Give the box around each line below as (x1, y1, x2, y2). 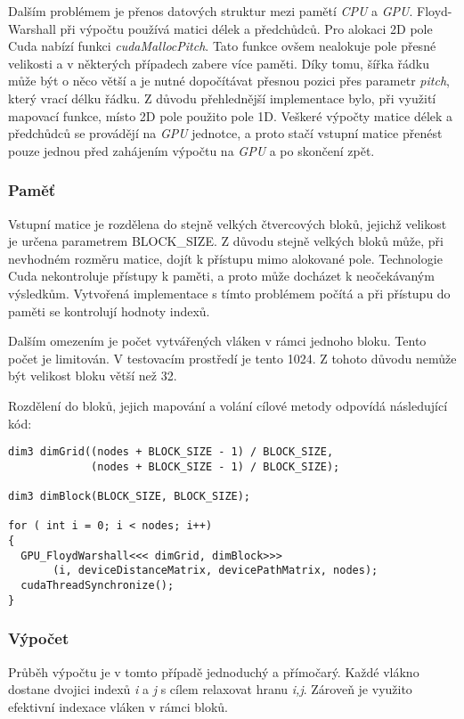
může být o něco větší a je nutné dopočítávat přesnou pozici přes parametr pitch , (8, 71, 450, 90)
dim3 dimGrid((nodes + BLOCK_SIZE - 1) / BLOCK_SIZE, (8, 445, 334, 459)
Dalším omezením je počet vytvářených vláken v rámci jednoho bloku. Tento (8, 331, 427, 350)
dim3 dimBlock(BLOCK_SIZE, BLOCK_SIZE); (8, 490, 251, 503)
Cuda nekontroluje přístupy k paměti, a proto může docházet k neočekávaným (8, 266, 435, 285)
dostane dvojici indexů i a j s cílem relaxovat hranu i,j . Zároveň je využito (8, 680, 412, 699)
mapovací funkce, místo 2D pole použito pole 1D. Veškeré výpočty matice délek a (8, 106, 453, 125)
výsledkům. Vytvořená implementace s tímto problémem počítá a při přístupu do (8, 283, 451, 302)
